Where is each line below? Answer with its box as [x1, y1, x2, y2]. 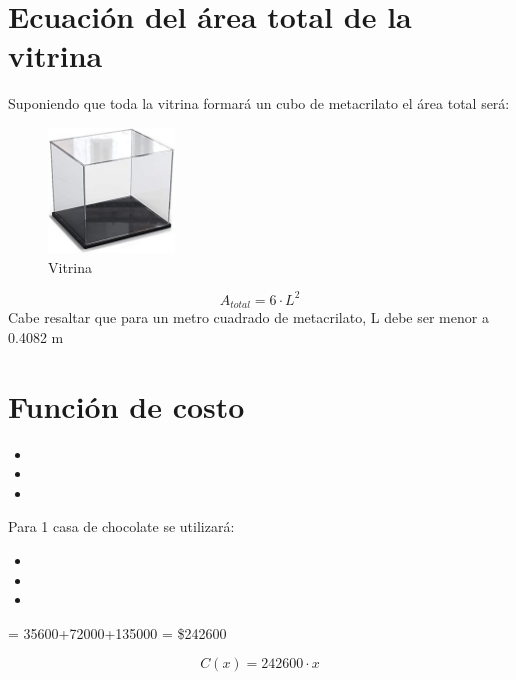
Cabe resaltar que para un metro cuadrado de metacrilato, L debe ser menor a [8, 307, 489, 328]
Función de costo [8, 385, 245, 426]
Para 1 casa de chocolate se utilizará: [8, 516, 235, 537]
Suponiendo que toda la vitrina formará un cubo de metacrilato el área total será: [8, 93, 510, 114]
